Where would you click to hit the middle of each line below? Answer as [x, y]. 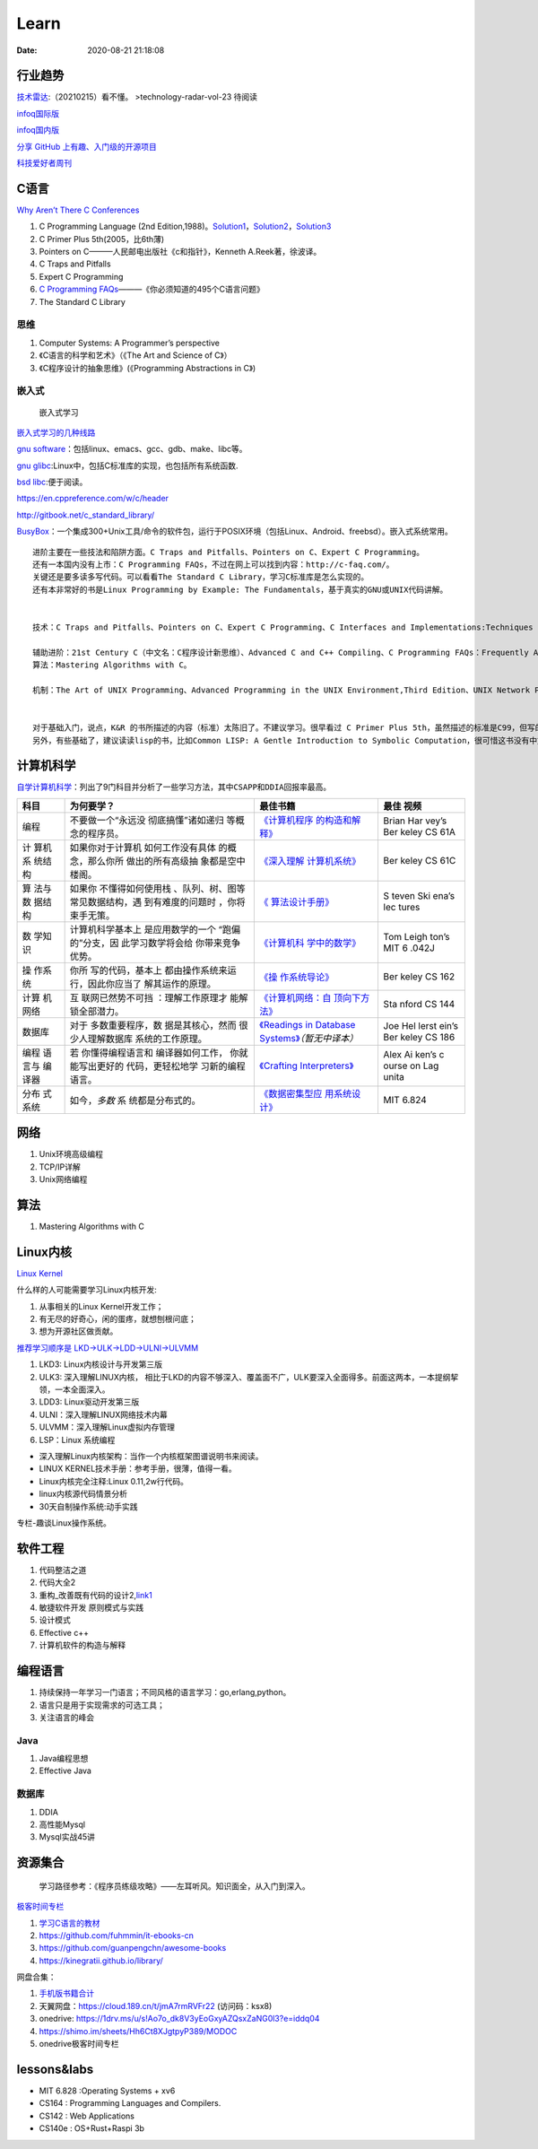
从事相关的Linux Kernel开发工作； [101, 1306]
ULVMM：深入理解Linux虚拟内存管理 [107, 1427]
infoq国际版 [38, 113]
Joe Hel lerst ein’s [421, 1025]
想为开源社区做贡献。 [78, 1331]
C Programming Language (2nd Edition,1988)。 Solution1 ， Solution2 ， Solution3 [185, 226]
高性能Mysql [62, 1824]
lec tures [402, 907]
